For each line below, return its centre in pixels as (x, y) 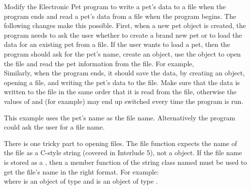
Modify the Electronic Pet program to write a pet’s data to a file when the (115, 6)
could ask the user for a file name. (54, 127)
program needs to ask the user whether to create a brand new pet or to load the (123, 35)
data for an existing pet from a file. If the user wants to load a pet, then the (117, 44)
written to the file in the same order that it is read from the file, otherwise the (120, 92)
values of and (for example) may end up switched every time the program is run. (124, 101)
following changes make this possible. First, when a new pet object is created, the (125, 25)
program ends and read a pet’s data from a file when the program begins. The (120, 16)
